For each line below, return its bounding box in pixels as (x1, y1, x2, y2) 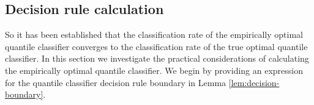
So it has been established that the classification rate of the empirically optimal (5, 28, 303, 41)
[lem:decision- (228, 76, 280, 89)
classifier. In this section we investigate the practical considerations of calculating (5, 52, 309, 65)
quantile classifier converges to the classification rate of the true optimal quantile (5, 40, 308, 52)
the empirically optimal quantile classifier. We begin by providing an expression (5, 63, 304, 76)
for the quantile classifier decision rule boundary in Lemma (5, 76, 226, 89)
